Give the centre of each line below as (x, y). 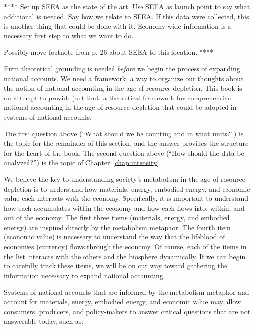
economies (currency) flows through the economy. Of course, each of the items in (125, 247)
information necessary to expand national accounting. (85, 275)
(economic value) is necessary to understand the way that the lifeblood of (114, 237)
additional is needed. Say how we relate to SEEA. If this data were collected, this (127, 16)
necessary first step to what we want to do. (69, 35)
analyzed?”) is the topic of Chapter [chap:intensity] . (83, 162)
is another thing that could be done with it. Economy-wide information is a (118, 26)
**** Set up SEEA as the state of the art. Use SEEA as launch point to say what (127, 6)
